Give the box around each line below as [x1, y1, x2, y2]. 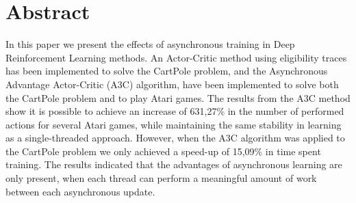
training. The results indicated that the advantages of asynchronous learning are [5, 157, 342, 172]
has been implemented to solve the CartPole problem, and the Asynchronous [5, 64, 328, 78]
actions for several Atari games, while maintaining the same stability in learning [5, 117, 342, 131]
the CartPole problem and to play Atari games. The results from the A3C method [5, 90, 351, 105]
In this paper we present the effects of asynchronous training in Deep [5, 37, 295, 51]
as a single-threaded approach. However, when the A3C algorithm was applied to [5, 131, 345, 145]
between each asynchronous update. [5, 184, 155, 198]
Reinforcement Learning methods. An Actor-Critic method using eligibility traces [5, 50, 347, 64]
